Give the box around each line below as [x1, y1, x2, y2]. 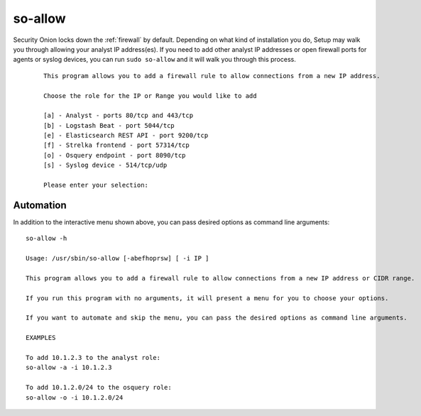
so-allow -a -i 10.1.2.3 [26, 363, 112, 372]
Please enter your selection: [43, 181, 149, 190]
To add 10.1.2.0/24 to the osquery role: [26, 383, 172, 392]
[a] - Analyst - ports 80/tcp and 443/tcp [43, 111, 194, 120]
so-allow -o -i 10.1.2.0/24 [26, 393, 124, 401]
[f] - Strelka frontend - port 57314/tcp [43, 141, 190, 149]
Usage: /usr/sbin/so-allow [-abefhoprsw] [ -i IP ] [26, 254, 209, 263]
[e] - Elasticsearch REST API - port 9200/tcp [43, 131, 209, 140]
